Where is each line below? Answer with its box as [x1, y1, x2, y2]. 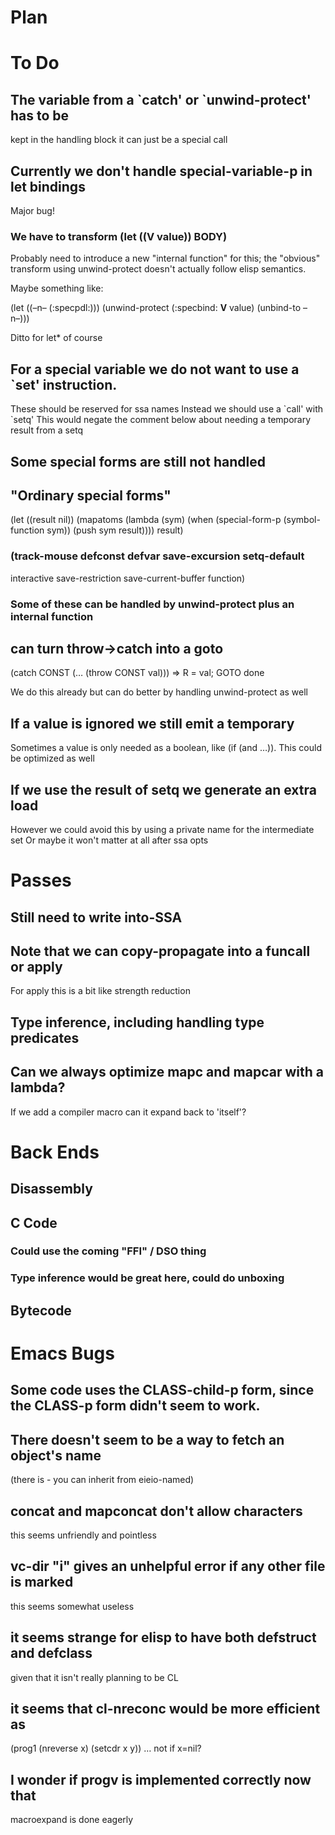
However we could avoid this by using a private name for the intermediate [10, 823, 315, 835]
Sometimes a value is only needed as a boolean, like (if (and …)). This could [10, 742, 322, 754]
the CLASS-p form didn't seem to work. [10, 1397, 261, 1415]
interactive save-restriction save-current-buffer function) [10, 572, 246, 584]
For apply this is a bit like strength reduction [10, 985, 191, 997]
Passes [10, 869, 72, 892]
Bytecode [10, 1302, 72, 1319]
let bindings [10, 178, 86, 195]
